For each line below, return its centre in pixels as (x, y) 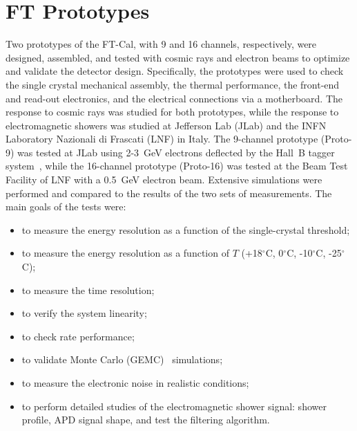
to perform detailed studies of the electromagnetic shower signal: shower (174, 406)
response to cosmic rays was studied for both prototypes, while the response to (172, 112)
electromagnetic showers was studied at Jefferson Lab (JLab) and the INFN (166, 125)
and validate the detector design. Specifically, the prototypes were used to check (175, 71)
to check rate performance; (78, 336)
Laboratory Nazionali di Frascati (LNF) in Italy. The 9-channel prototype (162, 139)
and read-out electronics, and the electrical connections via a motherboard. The (174, 98)
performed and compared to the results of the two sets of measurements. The (169, 193)
